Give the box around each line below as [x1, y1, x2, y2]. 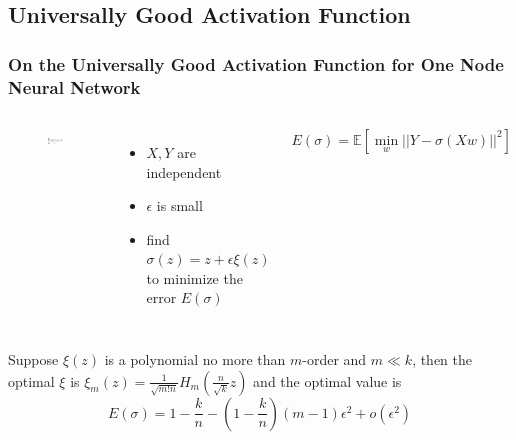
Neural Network [8, 74, 141, 99]
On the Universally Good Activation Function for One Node [8, 51, 504, 76]
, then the [412, 349, 473, 370]
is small [156, 195, 203, 216]
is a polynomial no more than [104, 349, 286, 370]
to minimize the [146, 267, 243, 288]
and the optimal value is [253, 370, 402, 391]
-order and [302, 349, 367, 370]
